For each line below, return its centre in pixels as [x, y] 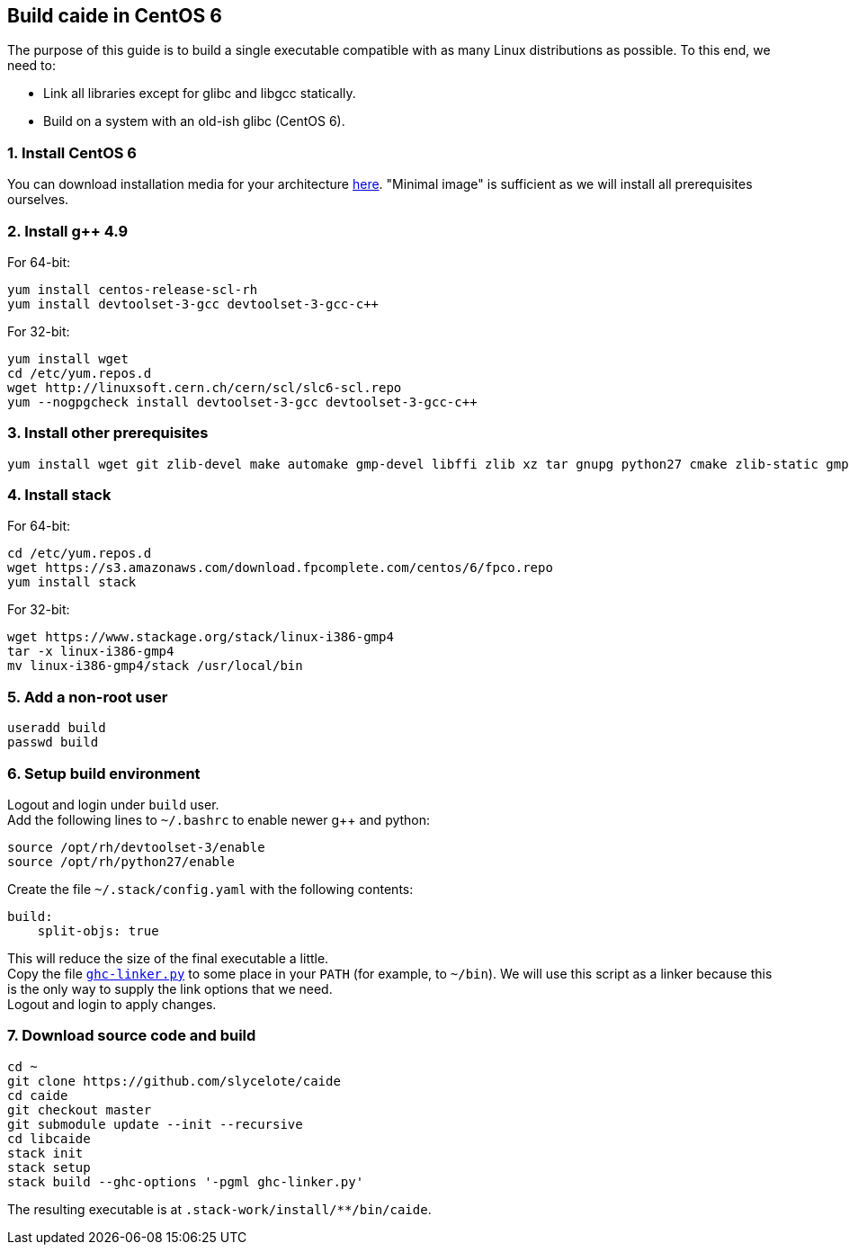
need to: [31, 66]
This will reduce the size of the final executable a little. [168, 958]
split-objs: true [98, 930]
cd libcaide [49, 1138]
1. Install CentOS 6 [72, 152]
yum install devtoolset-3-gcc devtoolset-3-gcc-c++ [193, 304]
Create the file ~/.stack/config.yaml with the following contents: [210, 889]
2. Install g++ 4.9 [68, 231]
